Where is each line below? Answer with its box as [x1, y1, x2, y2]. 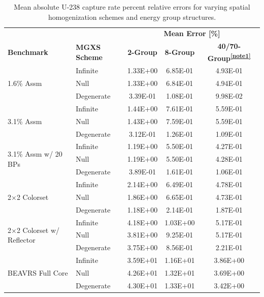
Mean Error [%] [163, 28, 220, 39]
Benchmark [8, 46, 48, 57]
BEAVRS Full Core [8, 267, 68, 278]
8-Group [164, 46, 195, 57]
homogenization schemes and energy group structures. [48, 11, 216, 22]
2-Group [127, 46, 157, 57]
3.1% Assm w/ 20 [8, 148, 62, 159]
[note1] [230, 51, 251, 60]
